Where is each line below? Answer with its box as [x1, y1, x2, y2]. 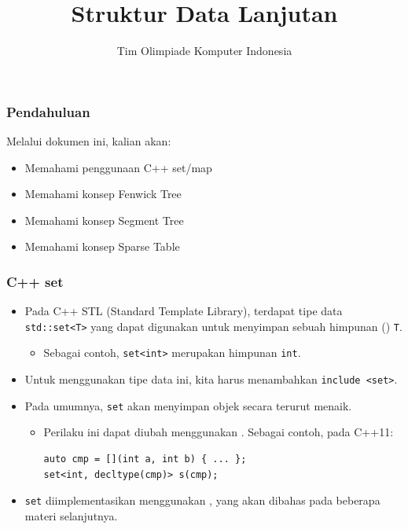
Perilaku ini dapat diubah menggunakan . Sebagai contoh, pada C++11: [43, 424, 394, 440]
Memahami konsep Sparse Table [24, 238, 180, 255]
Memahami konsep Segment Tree [24, 211, 184, 228]
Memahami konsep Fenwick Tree [24, 186, 182, 202]
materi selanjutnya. [24, 507, 118, 523]
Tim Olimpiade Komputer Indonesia [116, 42, 292, 59]
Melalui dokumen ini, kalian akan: [6, 133, 171, 149]
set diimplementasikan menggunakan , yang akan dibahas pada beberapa [24, 492, 380, 509]
